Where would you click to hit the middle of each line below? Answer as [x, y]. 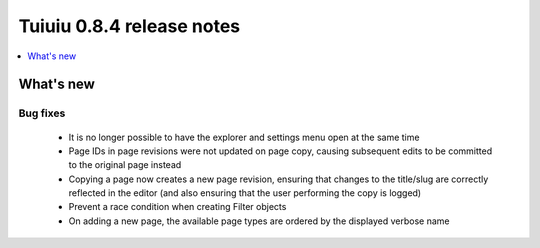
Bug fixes [42, 113]
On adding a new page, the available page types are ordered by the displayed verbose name [259, 221]
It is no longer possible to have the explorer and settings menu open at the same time [244, 137]
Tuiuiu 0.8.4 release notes [129, 26]
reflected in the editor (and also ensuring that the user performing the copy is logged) [245, 193]
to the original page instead [125, 165]
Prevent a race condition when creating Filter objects [177, 207]
